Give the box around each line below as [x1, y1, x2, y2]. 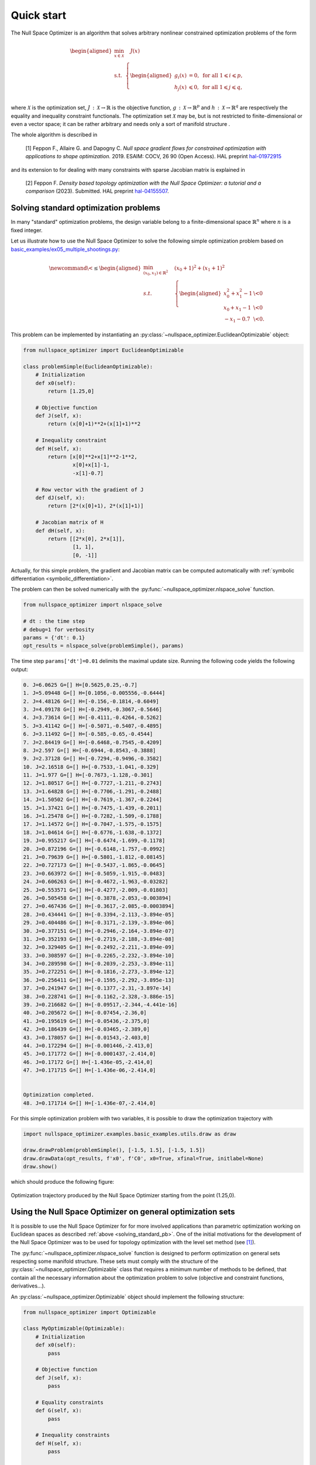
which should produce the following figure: [11, 1178, 114, 1185]
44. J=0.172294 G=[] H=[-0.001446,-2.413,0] [23, 1042, 153, 1049]
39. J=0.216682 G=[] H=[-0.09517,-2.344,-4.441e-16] [23, 1001, 178, 1008]
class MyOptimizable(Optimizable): [23, 1325, 125, 1332]
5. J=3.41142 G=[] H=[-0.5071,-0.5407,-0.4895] [23, 723, 162, 729]
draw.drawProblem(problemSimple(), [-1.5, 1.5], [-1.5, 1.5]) [23, 1147, 205, 1154]
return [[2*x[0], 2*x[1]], [47, 535, 125, 542]
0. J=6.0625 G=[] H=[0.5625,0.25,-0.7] [23, 682, 138, 688]
